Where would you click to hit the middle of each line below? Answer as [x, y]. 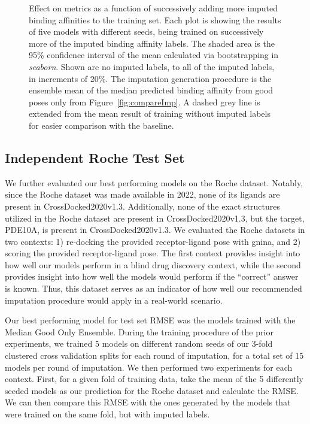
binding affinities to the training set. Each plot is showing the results [155, 19]
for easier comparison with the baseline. [101, 125]
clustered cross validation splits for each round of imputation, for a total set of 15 [154, 355]
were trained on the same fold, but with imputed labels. [107, 414]
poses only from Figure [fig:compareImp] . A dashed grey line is [145, 102]
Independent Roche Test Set [95, 157]
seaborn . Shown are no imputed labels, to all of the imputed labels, [152, 66]
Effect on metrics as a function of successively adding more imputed [153, 8]
